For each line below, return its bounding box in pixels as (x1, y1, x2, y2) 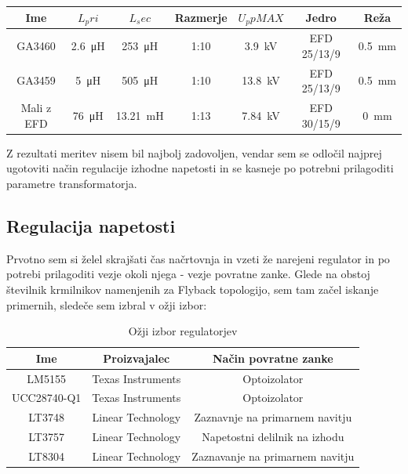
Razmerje (174, 9, 228, 25)
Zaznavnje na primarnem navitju (194, 409, 352, 425)
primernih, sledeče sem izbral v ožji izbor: (6, 296, 207, 313)
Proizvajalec (103, 349, 170, 366)
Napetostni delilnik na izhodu (202, 429, 344, 445)
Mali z (20, 100, 52, 116)
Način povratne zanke (213, 349, 333, 366)
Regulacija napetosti (6, 213, 176, 237)
